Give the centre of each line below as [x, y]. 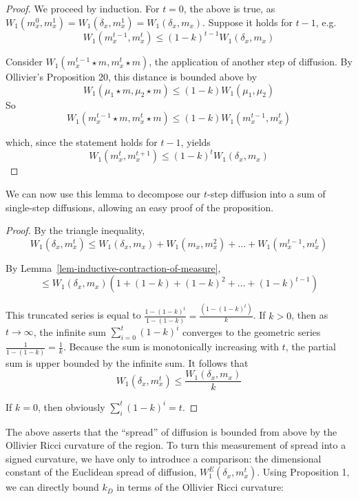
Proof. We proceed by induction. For [83, 8]
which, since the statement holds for [82, 142]
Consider [24, 62]
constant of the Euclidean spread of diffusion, [101, 472]
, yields [196, 142]
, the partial [311, 347]
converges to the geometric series [251, 331]
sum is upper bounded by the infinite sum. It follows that [127, 362]
